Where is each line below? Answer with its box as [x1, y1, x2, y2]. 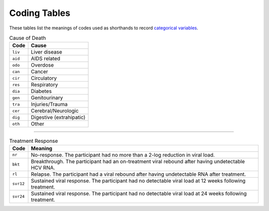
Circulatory [30, 75, 57, 82]
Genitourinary [30, 95, 63, 102]
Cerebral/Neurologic [30, 107, 79, 114]
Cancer [30, 68, 48, 75]
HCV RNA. [30, 164, 55, 171]
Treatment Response [9, 137, 58, 144]
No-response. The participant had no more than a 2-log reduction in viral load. [30, 151, 215, 158]
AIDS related [30, 55, 61, 62]
